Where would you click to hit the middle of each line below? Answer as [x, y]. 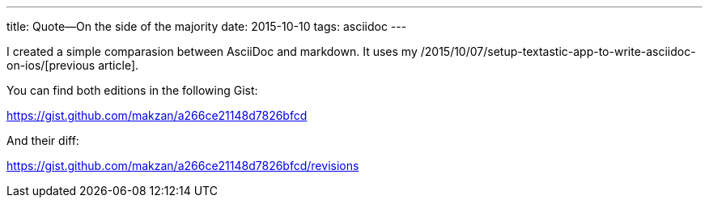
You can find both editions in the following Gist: [132, 90]
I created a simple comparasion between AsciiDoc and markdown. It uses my [212, 51]
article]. [119, 65]
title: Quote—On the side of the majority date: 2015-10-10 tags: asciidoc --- [207, 26]
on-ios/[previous [51, 65]
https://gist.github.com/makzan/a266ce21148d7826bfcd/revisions [183, 166]
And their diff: [43, 140]
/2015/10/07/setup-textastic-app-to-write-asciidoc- [558, 51]
